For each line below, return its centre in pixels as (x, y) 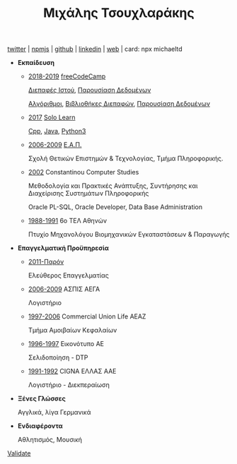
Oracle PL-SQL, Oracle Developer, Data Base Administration (115, 207)
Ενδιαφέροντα (40, 426)
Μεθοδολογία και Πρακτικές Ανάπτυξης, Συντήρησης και (113, 186)
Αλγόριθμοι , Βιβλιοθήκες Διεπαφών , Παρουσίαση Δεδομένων (119, 104)
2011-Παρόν (46, 262)
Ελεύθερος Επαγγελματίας (69, 275)
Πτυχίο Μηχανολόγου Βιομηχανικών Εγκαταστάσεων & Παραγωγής (129, 234)
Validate (19, 453)
